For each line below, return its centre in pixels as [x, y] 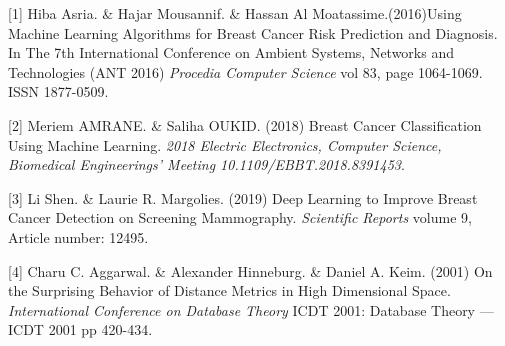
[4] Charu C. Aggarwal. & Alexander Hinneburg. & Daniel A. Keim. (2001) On [250, 270]
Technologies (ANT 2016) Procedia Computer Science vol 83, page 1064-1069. [245, 71]
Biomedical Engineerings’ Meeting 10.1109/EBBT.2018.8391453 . [206, 164]
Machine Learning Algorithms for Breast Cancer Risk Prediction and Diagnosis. [253, 32]
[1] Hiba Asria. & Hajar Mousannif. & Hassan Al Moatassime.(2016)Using [235, 13]
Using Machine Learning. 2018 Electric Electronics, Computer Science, [225, 144]
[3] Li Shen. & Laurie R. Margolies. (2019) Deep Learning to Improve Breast [243, 197]
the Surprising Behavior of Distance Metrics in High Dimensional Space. [229, 290]
